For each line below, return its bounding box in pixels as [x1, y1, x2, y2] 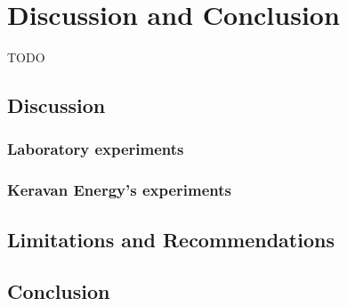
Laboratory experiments [7, 138, 184, 160]
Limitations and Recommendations [7, 225, 335, 253]
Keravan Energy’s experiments [7, 179, 232, 201]
